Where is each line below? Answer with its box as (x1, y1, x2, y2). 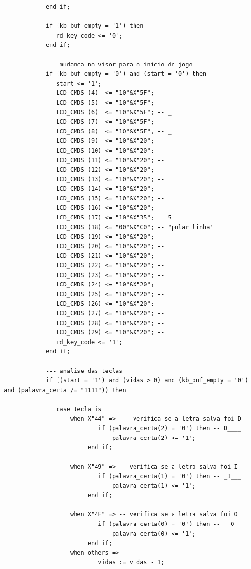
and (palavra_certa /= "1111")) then (4, 386, 126, 394)
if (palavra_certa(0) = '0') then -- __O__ (98, 521, 241, 528)
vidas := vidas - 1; (98, 559, 165, 566)
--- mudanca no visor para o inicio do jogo (45, 61, 193, 68)
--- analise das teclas (45, 367, 123, 374)
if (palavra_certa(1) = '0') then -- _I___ (98, 473, 241, 480)
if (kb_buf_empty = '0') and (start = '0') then (45, 70, 207, 78)
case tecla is (56, 405, 102, 413)
